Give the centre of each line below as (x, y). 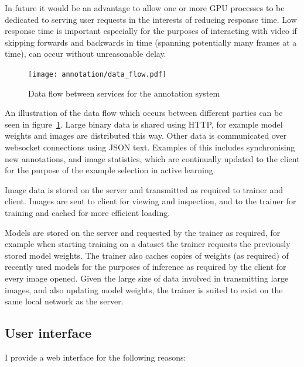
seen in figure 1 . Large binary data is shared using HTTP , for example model (144, 124)
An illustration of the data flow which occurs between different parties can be (144, 113)
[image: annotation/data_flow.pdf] (98, 74)
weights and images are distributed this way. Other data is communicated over (146, 136)
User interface (48, 333)
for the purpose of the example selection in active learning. (110, 170)
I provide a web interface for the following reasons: (95, 357)
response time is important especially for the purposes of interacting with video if (151, 31)
